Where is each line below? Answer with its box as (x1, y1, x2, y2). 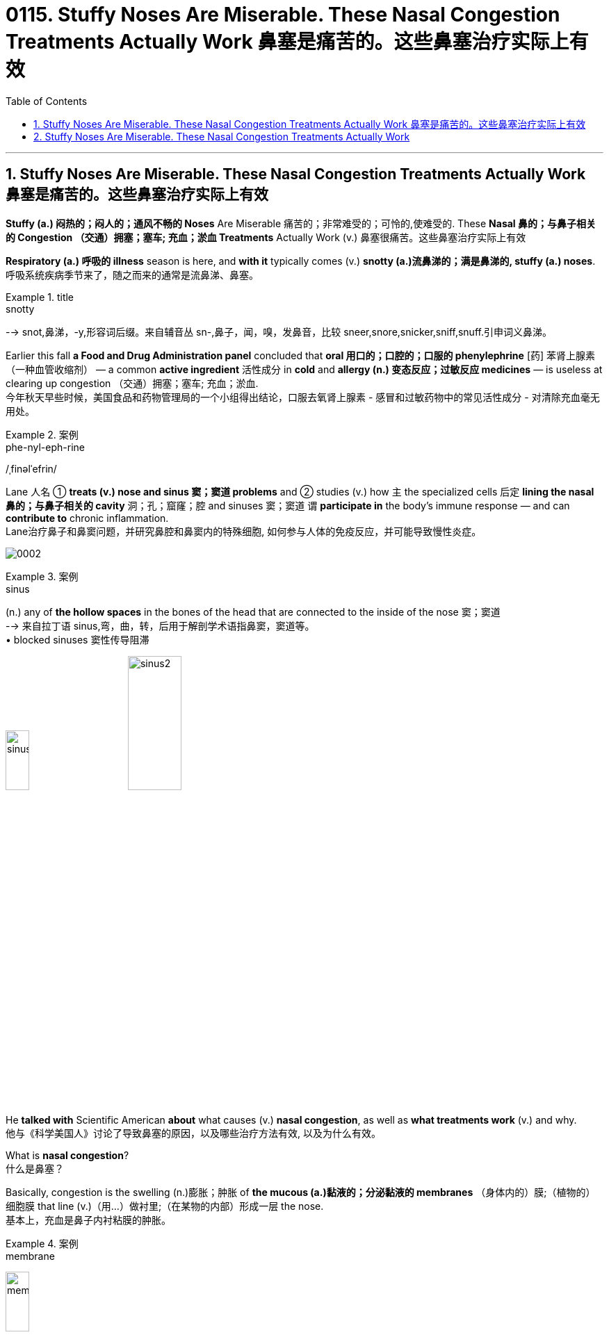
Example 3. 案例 (6, 570, 79, 582)
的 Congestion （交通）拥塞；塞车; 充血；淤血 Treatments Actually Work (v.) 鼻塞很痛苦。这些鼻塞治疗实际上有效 (6, 231, 526, 243)
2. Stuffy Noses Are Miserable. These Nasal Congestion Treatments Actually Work (33, 130, 410, 142)
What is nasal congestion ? (6, 1149, 129, 1162)
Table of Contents (6, 95, 88, 107)
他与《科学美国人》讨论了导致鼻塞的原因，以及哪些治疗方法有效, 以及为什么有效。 (6, 1127, 381, 1140)
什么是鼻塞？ (6, 1163, 64, 1175)
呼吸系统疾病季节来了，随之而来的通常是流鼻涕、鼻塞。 (6, 268, 259, 281)
